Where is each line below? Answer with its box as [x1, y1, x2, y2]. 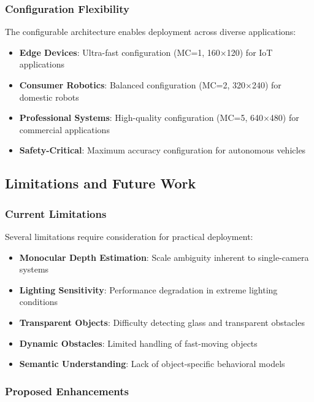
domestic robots [19, 90, 79, 103]
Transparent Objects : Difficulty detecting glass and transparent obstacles [19, 315, 305, 328]
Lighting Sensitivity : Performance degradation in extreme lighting [19, 283, 278, 296]
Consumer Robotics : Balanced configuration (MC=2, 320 [19, 79, 246, 91]
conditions [19, 295, 58, 308]
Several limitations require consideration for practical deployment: [5, 230, 253, 242]
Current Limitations [5, 206, 107, 221]
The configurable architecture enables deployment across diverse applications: [5, 25, 296, 38]
